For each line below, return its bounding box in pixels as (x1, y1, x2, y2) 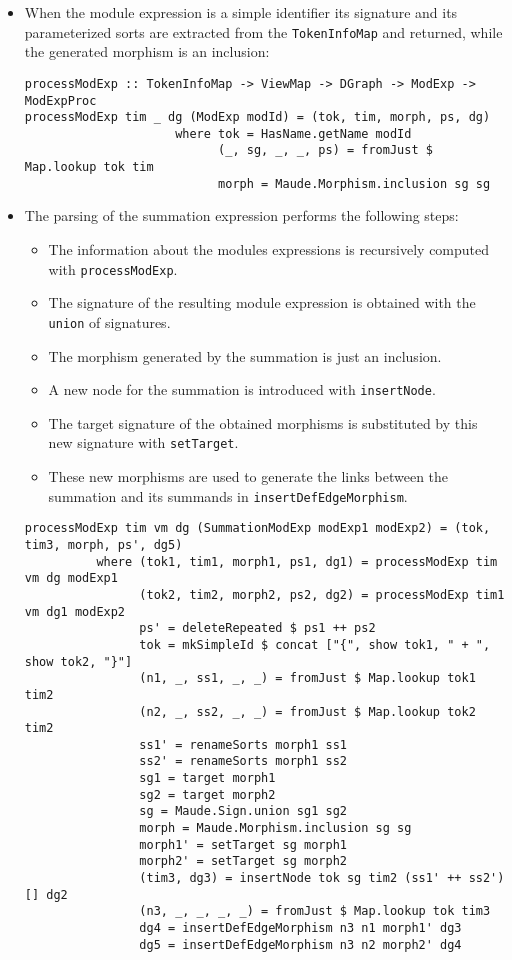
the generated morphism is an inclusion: (24, 41, 270, 62)
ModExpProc (24, 93, 97, 108)
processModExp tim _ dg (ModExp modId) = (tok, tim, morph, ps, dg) (24, 110, 491, 125)
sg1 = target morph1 (139, 771, 276, 786)
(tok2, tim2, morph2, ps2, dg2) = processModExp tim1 (139, 587, 505, 602)
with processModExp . (48, 258, 178, 279)
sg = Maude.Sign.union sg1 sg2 (139, 804, 347, 819)
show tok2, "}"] (24, 654, 133, 669)
